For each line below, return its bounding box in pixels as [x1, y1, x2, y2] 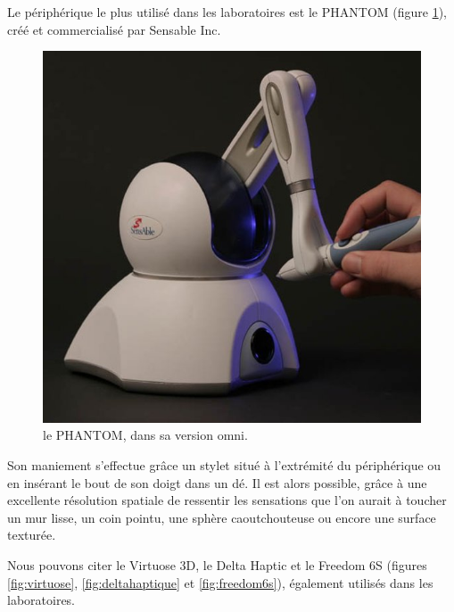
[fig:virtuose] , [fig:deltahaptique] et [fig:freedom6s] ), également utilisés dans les [7, 573, 433, 591]
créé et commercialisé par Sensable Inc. [7, 20, 221, 38]
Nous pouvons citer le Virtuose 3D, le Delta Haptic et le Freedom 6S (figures [7, 555, 427, 574]
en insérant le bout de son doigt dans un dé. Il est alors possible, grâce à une [7, 473, 427, 492]
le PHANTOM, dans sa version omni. [43, 426, 248, 444]
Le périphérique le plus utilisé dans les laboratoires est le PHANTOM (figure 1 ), [7, 3, 447, 21]
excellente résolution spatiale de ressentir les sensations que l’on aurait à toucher [7, 491, 447, 509]
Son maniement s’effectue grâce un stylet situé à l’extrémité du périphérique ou [7, 455, 442, 474]
